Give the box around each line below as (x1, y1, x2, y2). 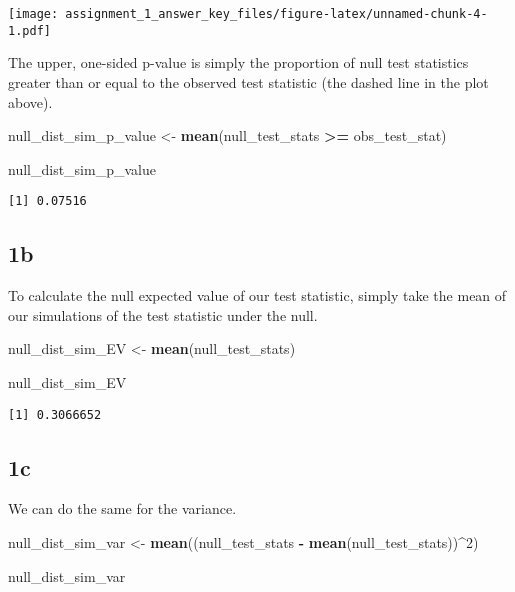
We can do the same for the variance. (8, 498, 237, 519)
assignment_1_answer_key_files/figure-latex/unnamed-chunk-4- (65, 7, 488, 21)
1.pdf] (8, 23, 51, 38)
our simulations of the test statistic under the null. (8, 304, 318, 325)
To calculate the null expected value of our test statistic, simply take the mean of (8, 285, 507, 306)
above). (8, 91, 53, 112)
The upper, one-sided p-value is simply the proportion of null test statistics (8, 52, 469, 73)
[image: (8, 7, 59, 21)
